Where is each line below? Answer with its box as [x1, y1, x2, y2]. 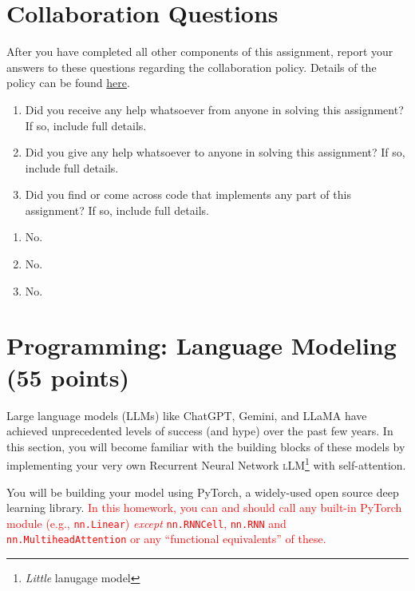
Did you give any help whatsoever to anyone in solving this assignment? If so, [25, 144, 405, 161]
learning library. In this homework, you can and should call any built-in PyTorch [6, 499, 402, 516]
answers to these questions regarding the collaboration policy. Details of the [6, 58, 377, 75]
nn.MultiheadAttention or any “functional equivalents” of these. [6, 530, 326, 547]
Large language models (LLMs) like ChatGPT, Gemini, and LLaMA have [6, 407, 367, 423]
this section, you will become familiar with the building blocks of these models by [6, 438, 405, 454]
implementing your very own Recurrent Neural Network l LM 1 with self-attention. [6, 454, 406, 473]
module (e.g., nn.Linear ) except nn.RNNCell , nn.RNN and [6, 514, 287, 531]
